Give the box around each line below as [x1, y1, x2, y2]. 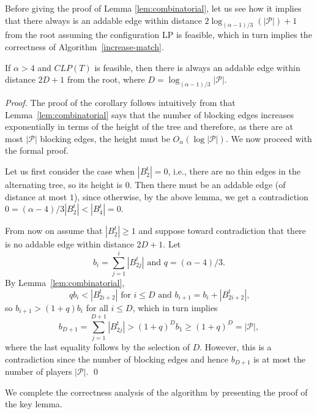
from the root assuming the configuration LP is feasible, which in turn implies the [5, 28, 312, 41]
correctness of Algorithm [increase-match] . [5, 40, 164, 53]
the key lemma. [5, 397, 62, 410]
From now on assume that [5, 224, 103, 237]
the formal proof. [5, 144, 69, 157]
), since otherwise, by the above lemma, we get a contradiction [73, 190, 308, 203]
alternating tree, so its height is [5, 178, 123, 191]
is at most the [253, 352, 306, 365]
